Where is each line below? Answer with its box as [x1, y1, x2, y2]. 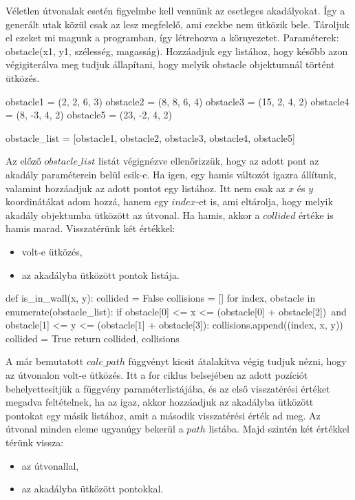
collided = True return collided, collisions [6, 331, 180, 345]
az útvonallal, [21, 458, 79, 472]
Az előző [6, 154, 41, 168]
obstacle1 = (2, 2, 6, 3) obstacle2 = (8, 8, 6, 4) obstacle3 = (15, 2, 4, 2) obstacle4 [6, 94, 349, 108]
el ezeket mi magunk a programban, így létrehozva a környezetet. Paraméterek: [6, 30, 339, 45]
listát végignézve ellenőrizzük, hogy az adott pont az [98, 154, 319, 168]
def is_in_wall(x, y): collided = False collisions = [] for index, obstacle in [6, 291, 316, 305]
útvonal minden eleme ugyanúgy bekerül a [6, 421, 184, 436]
